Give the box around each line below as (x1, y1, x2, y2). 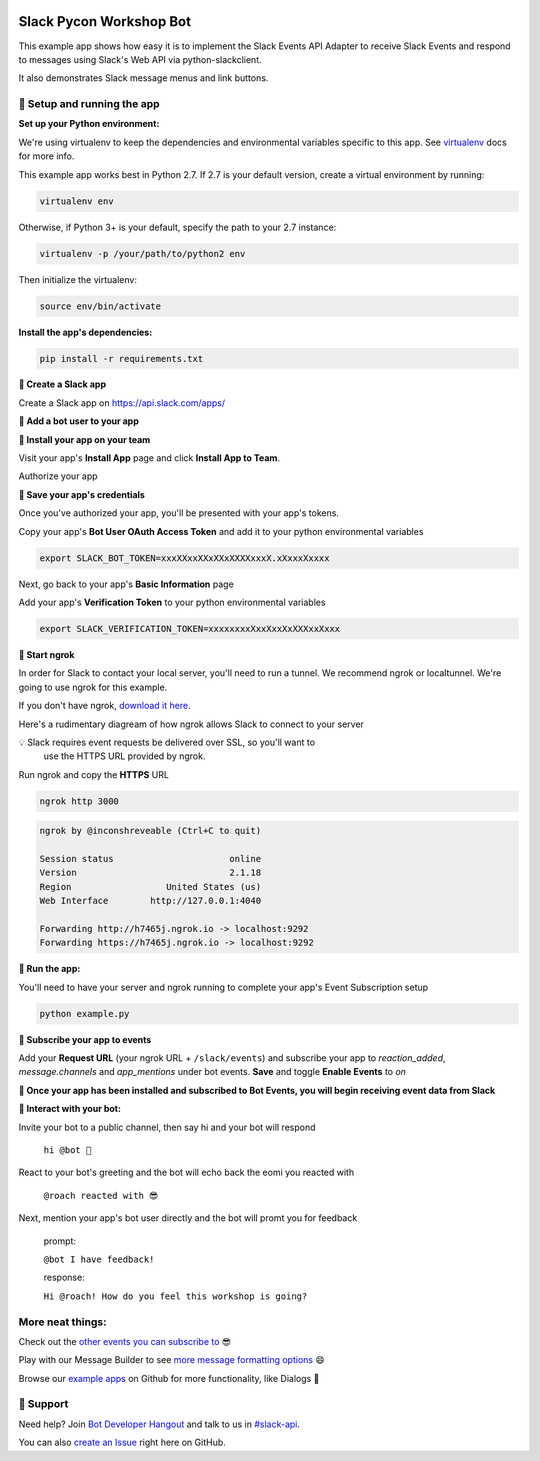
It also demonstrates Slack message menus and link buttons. (18, 72, 269, 84)
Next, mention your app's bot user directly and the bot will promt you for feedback (18, 1212, 358, 1224)
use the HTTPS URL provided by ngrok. (43, 750, 206, 762)
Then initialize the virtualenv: (18, 273, 137, 285)
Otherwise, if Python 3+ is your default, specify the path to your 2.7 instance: (18, 221, 337, 233)
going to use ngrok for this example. (18, 681, 168, 693)
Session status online (39, 853, 262, 865)
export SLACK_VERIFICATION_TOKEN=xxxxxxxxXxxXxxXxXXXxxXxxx (39, 623, 341, 634)
